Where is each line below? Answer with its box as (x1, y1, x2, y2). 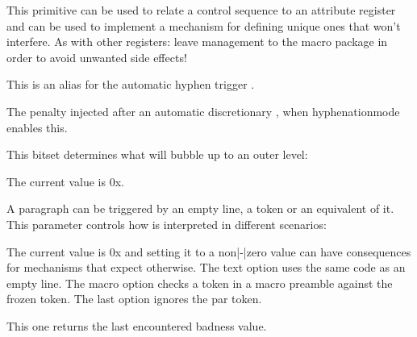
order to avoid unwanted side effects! (6, 48, 187, 65)
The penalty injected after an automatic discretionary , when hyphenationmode (6, 102, 400, 119)
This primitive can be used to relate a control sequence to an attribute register (6, 2, 396, 18)
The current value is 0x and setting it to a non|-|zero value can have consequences (6, 243, 411, 260)
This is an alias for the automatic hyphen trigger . (6, 76, 255, 93)
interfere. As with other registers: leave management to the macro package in (6, 33, 388, 50)
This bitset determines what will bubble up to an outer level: (6, 146, 308, 163)
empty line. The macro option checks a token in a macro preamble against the (6, 274, 393, 291)
